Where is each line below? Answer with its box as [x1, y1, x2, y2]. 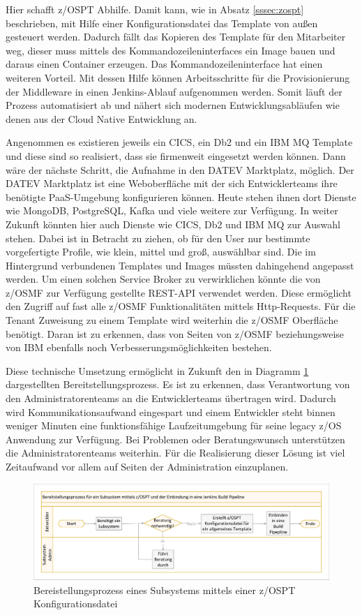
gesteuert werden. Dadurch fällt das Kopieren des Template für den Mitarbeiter [6, 29, 346, 44]
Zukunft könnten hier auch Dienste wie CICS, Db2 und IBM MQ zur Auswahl [6, 216, 340, 231]
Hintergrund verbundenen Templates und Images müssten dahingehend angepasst [6, 258, 354, 272]
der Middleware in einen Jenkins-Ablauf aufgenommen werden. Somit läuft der [6, 84, 342, 98]
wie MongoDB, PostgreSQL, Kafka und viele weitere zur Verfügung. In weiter [6, 203, 338, 218]
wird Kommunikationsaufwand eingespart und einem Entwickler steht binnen [6, 404, 335, 419]
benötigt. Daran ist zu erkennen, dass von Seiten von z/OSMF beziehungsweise [6, 326, 345, 341]
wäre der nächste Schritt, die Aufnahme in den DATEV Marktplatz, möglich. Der [6, 162, 354, 177]
